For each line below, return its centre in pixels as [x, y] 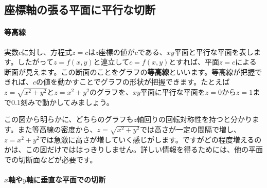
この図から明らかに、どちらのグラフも [69, 119]
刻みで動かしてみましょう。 [67, 102]
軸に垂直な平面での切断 [66, 179]
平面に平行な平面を [173, 91]
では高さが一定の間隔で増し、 [190, 129]
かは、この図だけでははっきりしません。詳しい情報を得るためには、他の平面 [134, 149]
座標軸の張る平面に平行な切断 [80, 9]
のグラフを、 [111, 91]
